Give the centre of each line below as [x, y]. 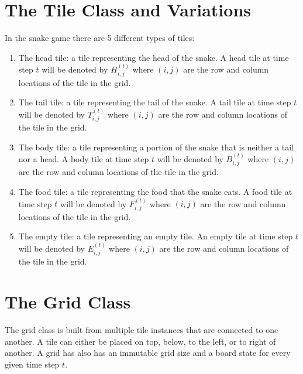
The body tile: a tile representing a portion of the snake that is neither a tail [156, 147]
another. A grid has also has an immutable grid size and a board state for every [148, 353]
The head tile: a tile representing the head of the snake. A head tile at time [154, 57]
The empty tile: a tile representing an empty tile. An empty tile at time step [156, 236]
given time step [32, 364]
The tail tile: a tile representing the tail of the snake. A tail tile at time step [155, 102]
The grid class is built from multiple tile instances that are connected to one [142, 329]
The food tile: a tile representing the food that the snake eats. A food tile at [155, 191]
